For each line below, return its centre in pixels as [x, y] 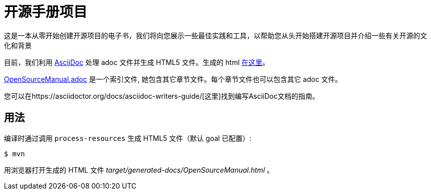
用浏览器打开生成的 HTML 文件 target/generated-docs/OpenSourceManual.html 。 [139, 170]
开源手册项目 [46, 12]
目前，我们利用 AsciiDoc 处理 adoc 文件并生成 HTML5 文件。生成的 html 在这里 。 [137, 62]
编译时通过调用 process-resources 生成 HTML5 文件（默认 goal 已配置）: [128, 138]
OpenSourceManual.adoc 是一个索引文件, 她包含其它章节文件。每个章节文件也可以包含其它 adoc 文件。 [173, 79]
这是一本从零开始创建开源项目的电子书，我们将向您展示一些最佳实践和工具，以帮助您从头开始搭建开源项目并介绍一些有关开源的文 [215, 35]
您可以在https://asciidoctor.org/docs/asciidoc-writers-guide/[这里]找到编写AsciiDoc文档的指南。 [162, 96]
